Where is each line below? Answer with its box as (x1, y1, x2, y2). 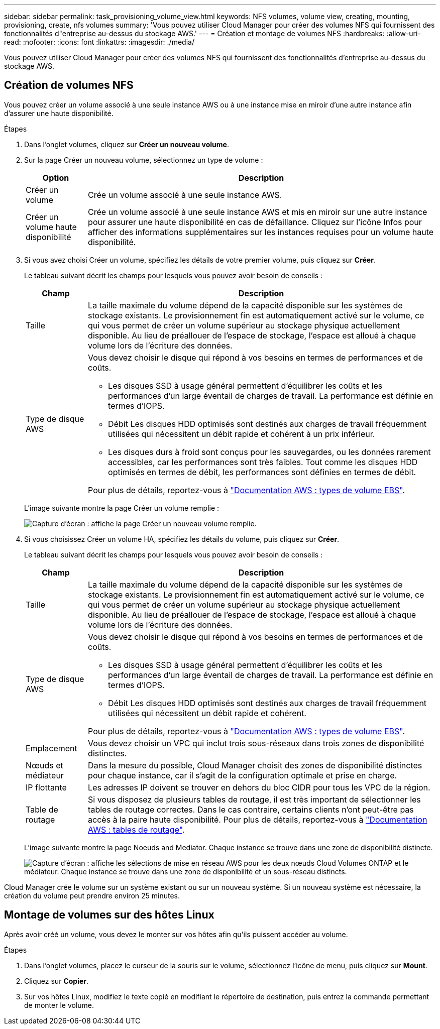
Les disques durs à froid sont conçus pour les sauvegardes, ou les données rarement (108, 446, 431, 457)
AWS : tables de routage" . (88, 824, 185, 835)
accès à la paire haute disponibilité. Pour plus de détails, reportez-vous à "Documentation (88, 814, 427, 825)
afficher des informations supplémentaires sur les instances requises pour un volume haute (88, 226, 434, 237)
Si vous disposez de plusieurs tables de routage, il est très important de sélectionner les (88, 794, 421, 805)
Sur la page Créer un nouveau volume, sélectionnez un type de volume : (24, 155, 263, 164)
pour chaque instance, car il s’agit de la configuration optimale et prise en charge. (88, 770, 397, 780)
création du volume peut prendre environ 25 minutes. (4, 891, 180, 900)
